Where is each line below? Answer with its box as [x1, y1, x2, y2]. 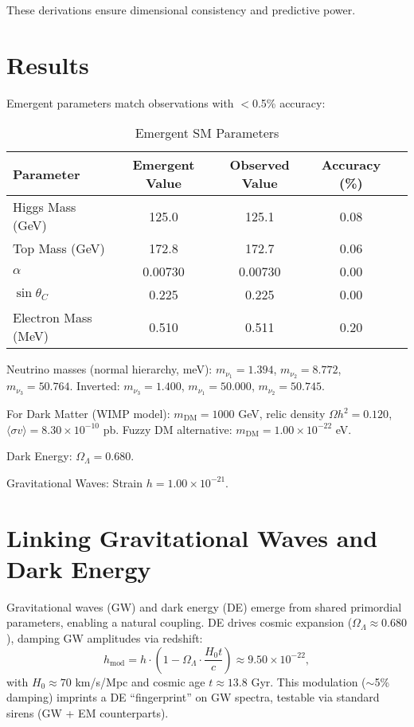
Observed [229, 155, 290, 174]
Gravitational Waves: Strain [6, 474, 143, 491]
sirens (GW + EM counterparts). [6, 704, 169, 721]
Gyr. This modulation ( [251, 673, 366, 690]
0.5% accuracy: [252, 94, 326, 111]
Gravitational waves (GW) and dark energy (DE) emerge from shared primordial [6, 598, 402, 615]
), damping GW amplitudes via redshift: [6, 629, 203, 646]
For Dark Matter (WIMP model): [6, 405, 170, 422]
